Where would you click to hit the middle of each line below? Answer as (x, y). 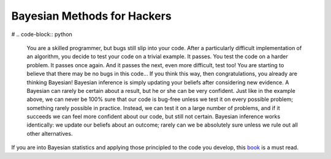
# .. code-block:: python (42, 34)
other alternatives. (50, 133)
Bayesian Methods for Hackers (91, 16)
